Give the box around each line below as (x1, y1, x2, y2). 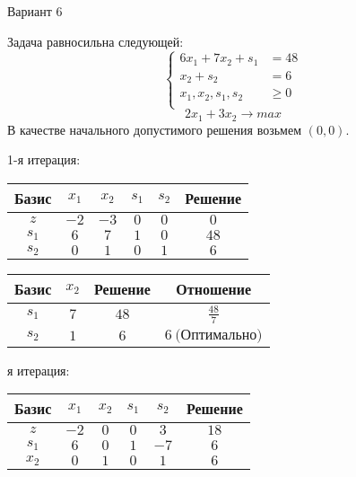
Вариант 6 (7, 2, 63, 20)
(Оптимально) (175, 327, 263, 342)
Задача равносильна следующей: (7, 31, 184, 50)
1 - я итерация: (7, 150, 81, 169)
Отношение (176, 278, 252, 299)
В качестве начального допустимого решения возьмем (7, 119, 302, 138)
